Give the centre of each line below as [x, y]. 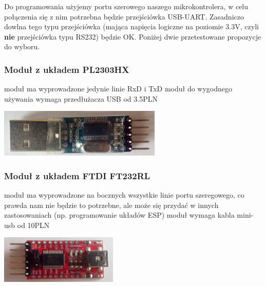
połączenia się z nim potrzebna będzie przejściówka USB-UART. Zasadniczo [124, 16]
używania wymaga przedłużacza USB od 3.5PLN [81, 98]
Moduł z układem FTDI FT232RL [77, 175]
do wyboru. [22, 46]
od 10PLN [33, 225]
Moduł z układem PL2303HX [67, 69]
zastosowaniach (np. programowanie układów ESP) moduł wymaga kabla [119, 215]
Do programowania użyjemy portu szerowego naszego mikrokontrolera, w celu [126, 6]
